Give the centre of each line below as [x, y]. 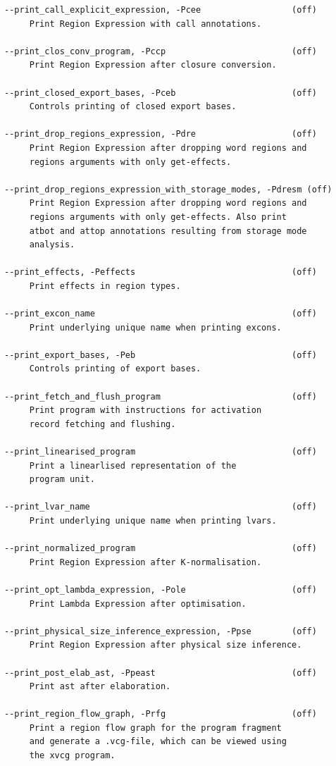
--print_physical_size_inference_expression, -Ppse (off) [161, 631]
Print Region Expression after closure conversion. [153, 65]
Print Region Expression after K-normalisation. [145, 562]
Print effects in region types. [105, 286]
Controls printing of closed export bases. [133, 107]
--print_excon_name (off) [161, 314]
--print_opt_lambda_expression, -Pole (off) [161, 589]
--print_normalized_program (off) [161, 549]
